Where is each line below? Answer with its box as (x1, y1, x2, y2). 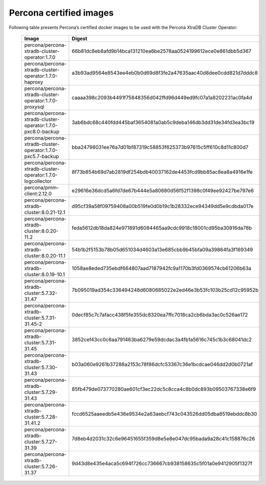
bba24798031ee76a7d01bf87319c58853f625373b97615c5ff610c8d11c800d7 (71, 143, 249, 150)
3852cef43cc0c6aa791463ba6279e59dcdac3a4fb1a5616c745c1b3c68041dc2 (71, 336, 252, 343)
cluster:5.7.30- (24, 364, 58, 370)
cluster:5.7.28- (24, 414, 58, 420)
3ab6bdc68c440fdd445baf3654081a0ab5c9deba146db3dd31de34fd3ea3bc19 (71, 119, 255, 126)
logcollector (24, 178, 52, 185)
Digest (71, 35, 88, 42)
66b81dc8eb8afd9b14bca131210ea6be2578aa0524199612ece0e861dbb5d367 (71, 47, 252, 54)
